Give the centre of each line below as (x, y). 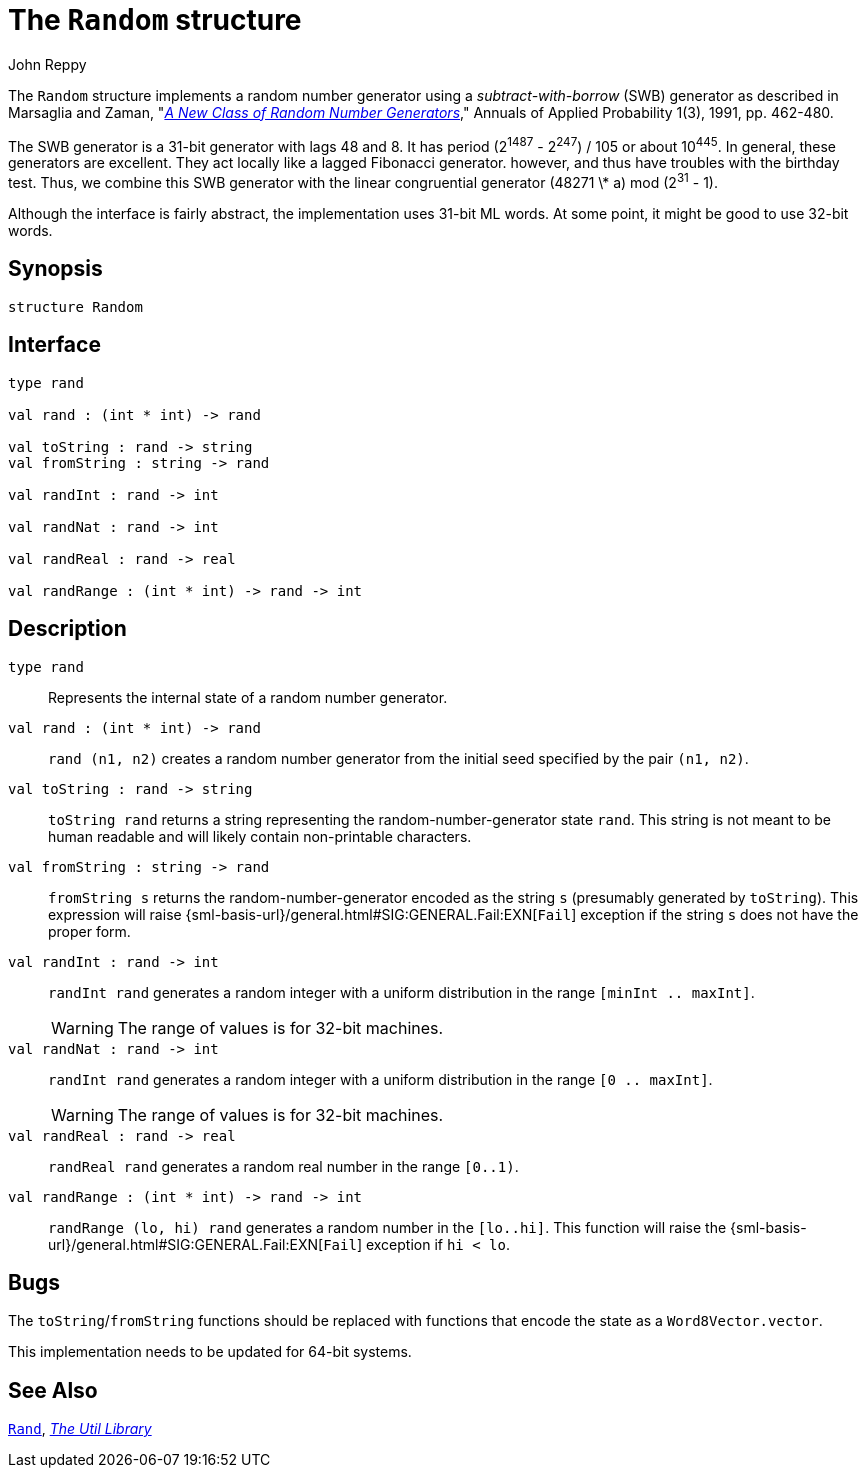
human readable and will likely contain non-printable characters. (260, 836)
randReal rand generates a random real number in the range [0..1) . (283, 1166)
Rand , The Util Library (80, 1429)
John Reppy (47, 64)
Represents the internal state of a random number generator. (248, 697)
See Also (53, 1390)
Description (67, 629)
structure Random (75, 306)
